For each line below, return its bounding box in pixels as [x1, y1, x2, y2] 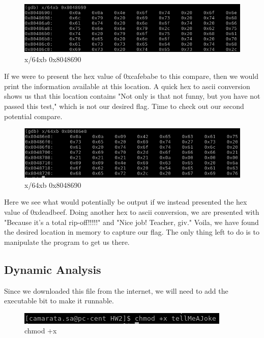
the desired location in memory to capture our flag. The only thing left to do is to [4, 227, 259, 237]
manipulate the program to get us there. [4, 236, 130, 247]
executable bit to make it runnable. [4, 295, 114, 306]
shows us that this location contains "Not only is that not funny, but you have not [4, 91, 260, 101]
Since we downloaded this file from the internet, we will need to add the [4, 285, 228, 296]
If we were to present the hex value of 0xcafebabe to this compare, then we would [4, 71, 258, 81]
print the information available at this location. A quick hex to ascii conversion [4, 80, 250, 91]
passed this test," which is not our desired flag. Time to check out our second [4, 100, 244, 111]
